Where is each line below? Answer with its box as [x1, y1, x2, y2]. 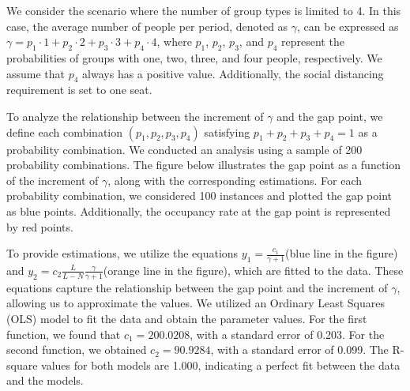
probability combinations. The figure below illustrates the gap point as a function [6, 156, 401, 173]
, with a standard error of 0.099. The [210, 341, 389, 358]
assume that [6, 65, 66, 81]
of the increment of [6, 171, 99, 188]
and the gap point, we [276, 107, 383, 124]
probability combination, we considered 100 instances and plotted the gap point [6, 187, 393, 204]
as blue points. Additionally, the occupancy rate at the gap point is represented [6, 202, 391, 219]
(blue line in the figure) [285, 245, 398, 261]
